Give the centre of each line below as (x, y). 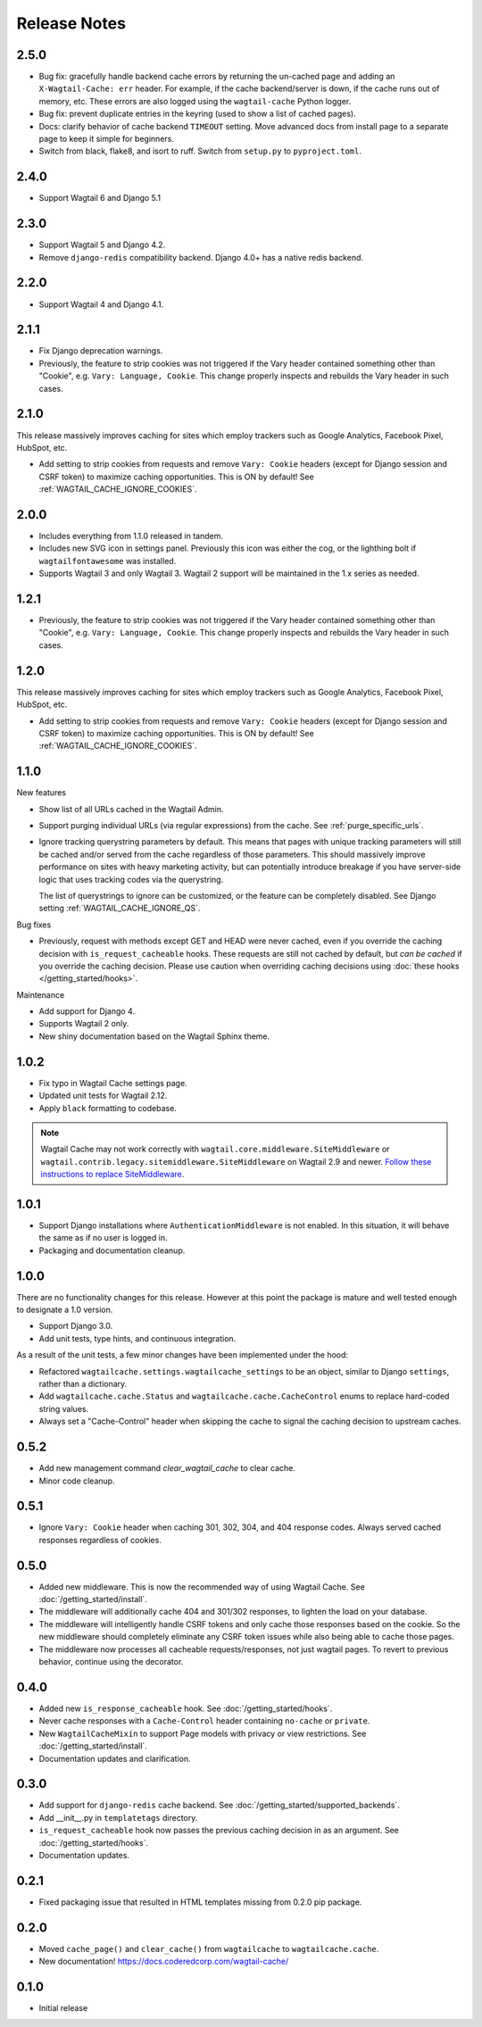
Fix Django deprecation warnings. (101, 351)
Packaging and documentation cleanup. (112, 1250)
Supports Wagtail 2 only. (84, 1024)
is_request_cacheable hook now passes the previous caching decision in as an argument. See (219, 1831)
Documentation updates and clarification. (115, 1758)
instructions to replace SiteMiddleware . (112, 1175)
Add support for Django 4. (87, 1011)
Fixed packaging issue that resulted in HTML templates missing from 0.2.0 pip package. (200, 1902)
